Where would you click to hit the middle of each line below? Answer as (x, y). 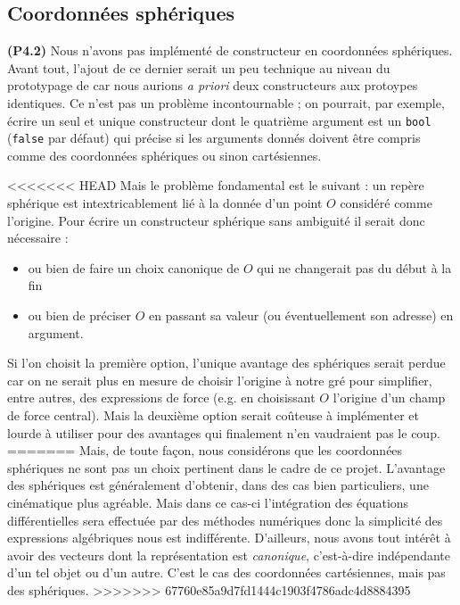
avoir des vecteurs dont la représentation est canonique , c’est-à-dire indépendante (229, 555)
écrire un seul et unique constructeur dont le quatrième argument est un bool (219, 120)
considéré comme (386, 203)
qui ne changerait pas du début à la (354, 267)
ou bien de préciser (80, 315)
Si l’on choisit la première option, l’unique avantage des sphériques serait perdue (226, 363)
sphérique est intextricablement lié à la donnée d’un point (165, 203)
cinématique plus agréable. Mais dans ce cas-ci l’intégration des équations (208, 502)
